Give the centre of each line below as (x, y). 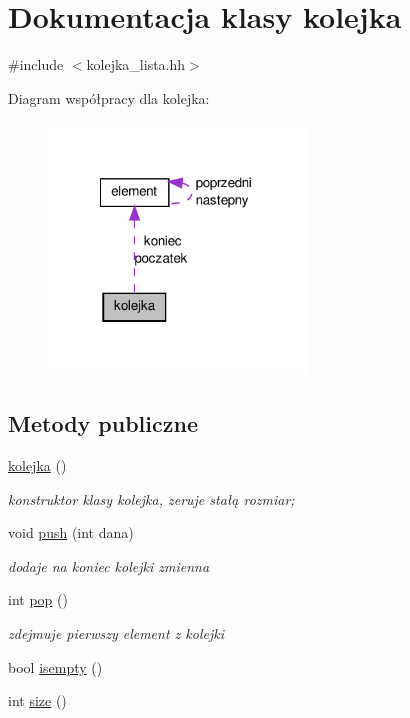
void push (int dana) (71, 532)
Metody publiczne (103, 423)
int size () (37, 700)
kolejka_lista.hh (136, 64)
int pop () (38, 599)
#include (36, 64)
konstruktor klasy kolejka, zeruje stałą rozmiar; (151, 498)
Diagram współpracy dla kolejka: (109, 97)
